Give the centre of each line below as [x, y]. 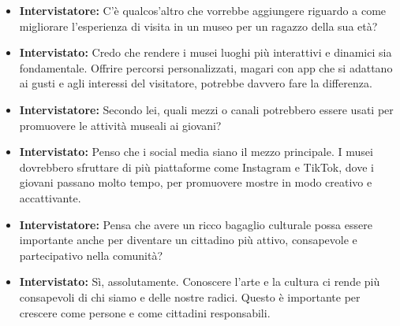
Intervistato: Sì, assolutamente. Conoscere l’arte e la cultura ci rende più [200, 282]
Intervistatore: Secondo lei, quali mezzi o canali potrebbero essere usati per [206, 109]
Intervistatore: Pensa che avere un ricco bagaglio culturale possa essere [196, 224]
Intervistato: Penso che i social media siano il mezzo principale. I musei [196, 152]
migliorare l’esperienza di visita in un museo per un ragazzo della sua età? [198, 26]
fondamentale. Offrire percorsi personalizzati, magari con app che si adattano [206, 67]
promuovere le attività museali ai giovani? [120, 125]
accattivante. [50, 197]
